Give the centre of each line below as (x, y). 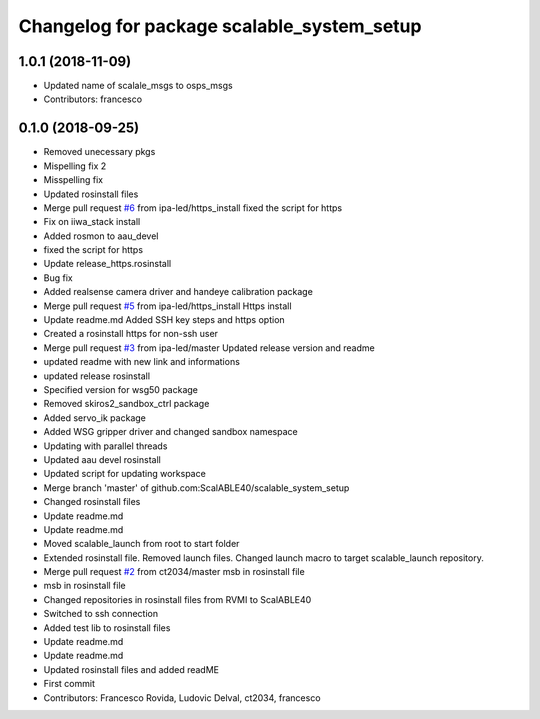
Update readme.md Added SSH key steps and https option (164, 320)
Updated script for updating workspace (125, 474)
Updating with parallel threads (105, 446)
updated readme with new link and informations (141, 362)
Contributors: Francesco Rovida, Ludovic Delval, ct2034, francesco (182, 697)
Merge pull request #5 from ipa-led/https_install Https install (167, 306)
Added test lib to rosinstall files (107, 627)
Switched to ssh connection (101, 614)
